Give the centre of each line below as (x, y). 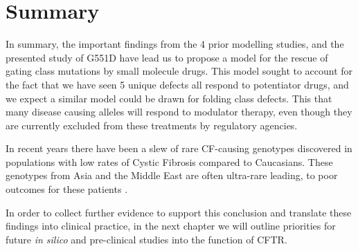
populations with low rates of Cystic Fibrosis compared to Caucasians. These (169, 161)
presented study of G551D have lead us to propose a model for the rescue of (167, 57)
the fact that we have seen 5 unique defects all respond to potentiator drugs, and (177, 84)
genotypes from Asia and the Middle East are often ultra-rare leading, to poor (172, 175)
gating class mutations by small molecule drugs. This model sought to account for (179, 71)
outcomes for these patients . (67, 189)
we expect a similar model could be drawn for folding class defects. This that (169, 98)
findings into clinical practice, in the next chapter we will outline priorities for (171, 226)
